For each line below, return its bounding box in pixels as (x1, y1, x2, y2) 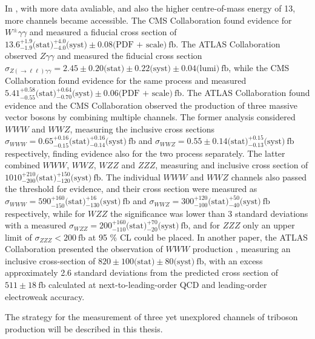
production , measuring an (192, 242, 291, 255)
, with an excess (204, 254, 263, 267)
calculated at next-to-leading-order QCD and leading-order (48, 278, 267, 291)
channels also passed (231, 170, 307, 183)
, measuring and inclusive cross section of (155, 159, 308, 171)
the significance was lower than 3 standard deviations (110, 207, 308, 219)
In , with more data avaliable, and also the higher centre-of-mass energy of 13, (5, 2, 296, 14)
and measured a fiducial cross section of (29, 26, 177, 38)
